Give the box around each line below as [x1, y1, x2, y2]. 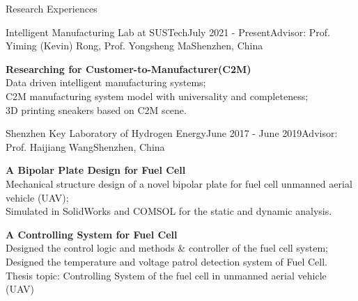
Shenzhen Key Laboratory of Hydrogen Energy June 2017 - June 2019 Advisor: [6, 126, 338, 140]
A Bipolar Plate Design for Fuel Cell [6, 163, 186, 177]
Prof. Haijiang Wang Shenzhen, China [6, 139, 165, 154]
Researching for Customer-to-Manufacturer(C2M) [6, 61, 251, 76]
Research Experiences [6, 1, 98, 15]
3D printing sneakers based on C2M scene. [6, 102, 187, 117]
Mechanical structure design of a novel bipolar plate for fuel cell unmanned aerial [6, 176, 352, 190]
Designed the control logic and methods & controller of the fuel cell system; [6, 241, 328, 255]
